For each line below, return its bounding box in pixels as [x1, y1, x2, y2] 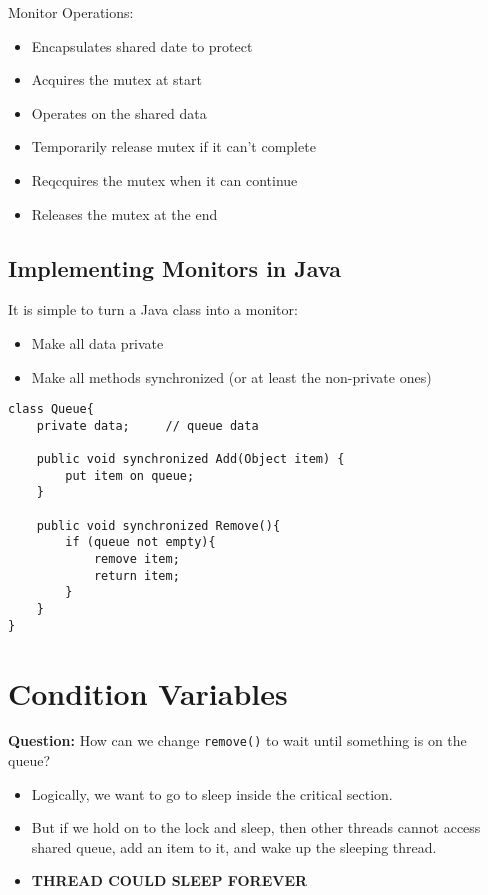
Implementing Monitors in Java [8, 252, 341, 283]
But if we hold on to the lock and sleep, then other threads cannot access [31, 817, 481, 838]
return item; [93, 568, 180, 583]
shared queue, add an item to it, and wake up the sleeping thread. [31, 836, 437, 857]
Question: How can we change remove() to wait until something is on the [8, 730, 467, 751]
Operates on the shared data [31, 102, 207, 123]
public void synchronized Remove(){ [36, 518, 281, 533]
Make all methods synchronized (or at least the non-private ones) [31, 366, 432, 387]
